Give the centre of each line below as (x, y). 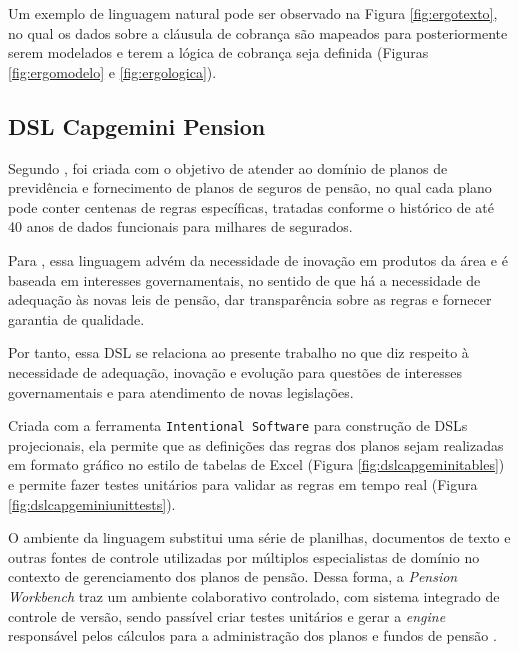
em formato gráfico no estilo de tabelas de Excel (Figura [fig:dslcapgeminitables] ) (256, 464)
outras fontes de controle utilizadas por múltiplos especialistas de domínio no (244, 556)
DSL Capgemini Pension (137, 125)
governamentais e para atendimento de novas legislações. (181, 391)
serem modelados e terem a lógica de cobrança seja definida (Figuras (218, 52)
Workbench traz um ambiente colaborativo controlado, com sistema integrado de (254, 595)
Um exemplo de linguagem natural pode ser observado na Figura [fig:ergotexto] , (253, 13)
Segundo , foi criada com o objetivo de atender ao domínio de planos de (228, 167)
